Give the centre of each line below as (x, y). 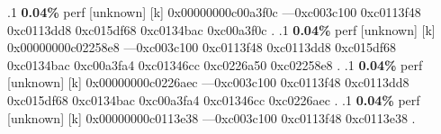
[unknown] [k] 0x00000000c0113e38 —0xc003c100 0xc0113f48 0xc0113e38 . (211, 117)
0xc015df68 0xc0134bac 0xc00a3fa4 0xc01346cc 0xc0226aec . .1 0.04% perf (214, 99)
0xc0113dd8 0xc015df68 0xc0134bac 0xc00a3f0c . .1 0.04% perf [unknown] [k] (221, 29)
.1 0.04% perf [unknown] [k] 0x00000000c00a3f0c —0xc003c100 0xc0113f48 (214, 12)
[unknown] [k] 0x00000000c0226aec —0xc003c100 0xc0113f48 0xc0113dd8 (208, 82)
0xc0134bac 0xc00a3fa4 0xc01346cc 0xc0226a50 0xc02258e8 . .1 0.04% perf (215, 64)
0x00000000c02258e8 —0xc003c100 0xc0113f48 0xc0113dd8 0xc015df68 (202, 47)
